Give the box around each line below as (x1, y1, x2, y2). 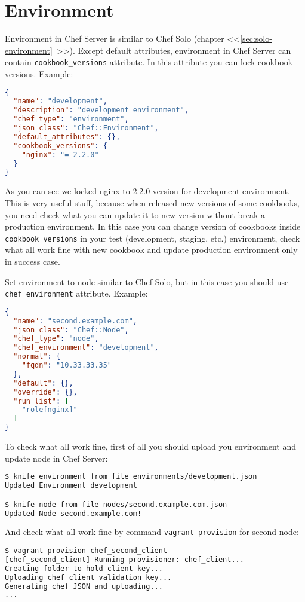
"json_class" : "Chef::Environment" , (13, 124, 159, 133)
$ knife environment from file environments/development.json (5, 472, 257, 481)
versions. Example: (5, 67, 73, 80)
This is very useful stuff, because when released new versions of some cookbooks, (5, 196, 300, 209)
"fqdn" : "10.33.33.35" (21, 361, 112, 370)
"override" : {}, (13, 387, 78, 396)
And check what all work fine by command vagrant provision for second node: (5, 525, 299, 538)
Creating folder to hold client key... (5, 564, 163, 573)
